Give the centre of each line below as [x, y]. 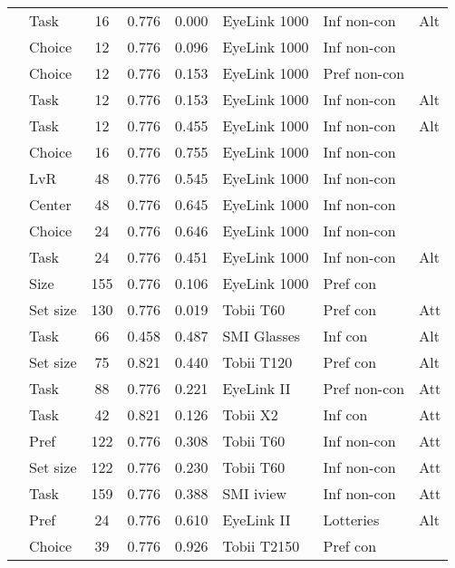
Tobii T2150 [261, 546]
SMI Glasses [261, 336]
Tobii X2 [250, 414]
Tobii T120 [257, 362]
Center [50, 204]
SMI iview [255, 493]
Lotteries [351, 520]
